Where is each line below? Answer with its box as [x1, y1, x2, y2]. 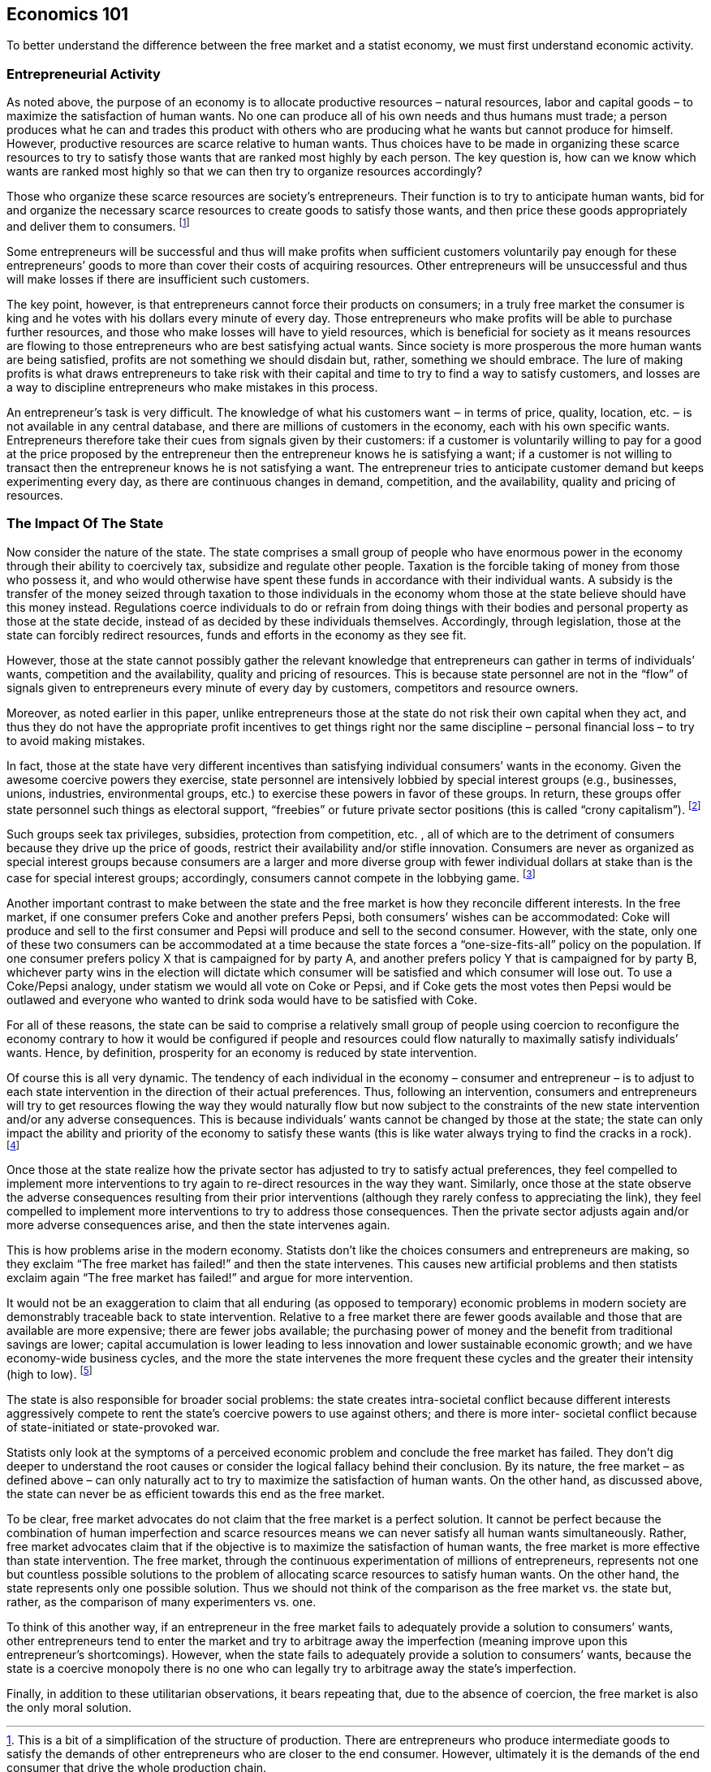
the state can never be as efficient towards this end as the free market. [6, 1486, 386, 1501]
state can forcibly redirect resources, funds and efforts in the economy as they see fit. [6, 627, 467, 642]
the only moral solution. [6, 1700, 132, 1714]
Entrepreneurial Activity [6, 65, 161, 82]
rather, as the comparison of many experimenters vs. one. [6, 1594, 317, 1609]
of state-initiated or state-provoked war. [6, 1419, 220, 1434]
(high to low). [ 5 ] [6, 1364, 93, 1381]
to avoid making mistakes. [6, 733, 145, 747]
